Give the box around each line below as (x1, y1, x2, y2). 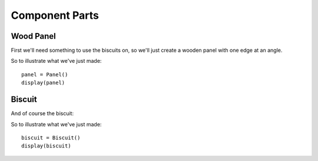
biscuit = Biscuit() (21, 134, 81, 141)
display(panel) (21, 79, 65, 86)
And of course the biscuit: (11, 110, 74, 117)
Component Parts (11, 9, 100, 22)
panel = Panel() (21, 71, 68, 78)
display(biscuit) (21, 143, 71, 149)
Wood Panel (11, 31, 56, 41)
